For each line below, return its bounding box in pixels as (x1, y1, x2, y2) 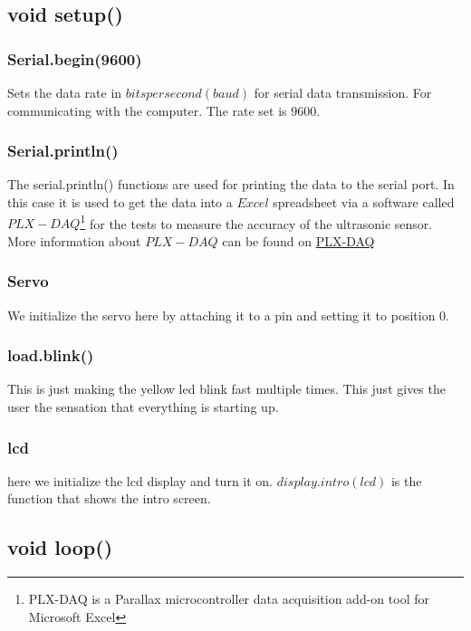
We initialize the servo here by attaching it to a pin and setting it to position (7, 305, 436, 324)
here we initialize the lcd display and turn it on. (7, 471, 274, 490)
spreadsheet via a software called (273, 193, 455, 211)
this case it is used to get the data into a (7, 193, 233, 211)
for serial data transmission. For (254, 83, 432, 101)
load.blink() (7, 344, 94, 367)
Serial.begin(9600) (7, 47, 142, 70)
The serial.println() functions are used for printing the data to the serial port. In (7, 175, 455, 194)
